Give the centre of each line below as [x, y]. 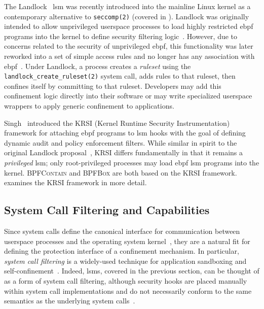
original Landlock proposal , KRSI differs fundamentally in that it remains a [124, 152]
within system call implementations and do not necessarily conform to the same [128, 290]
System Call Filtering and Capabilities [107, 210]
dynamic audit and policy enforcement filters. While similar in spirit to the [121, 142]
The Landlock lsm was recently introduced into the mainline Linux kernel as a [127, 6]
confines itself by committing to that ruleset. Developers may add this [113, 85]
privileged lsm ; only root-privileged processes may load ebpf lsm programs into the [132, 163]
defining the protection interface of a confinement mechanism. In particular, [122, 251]
